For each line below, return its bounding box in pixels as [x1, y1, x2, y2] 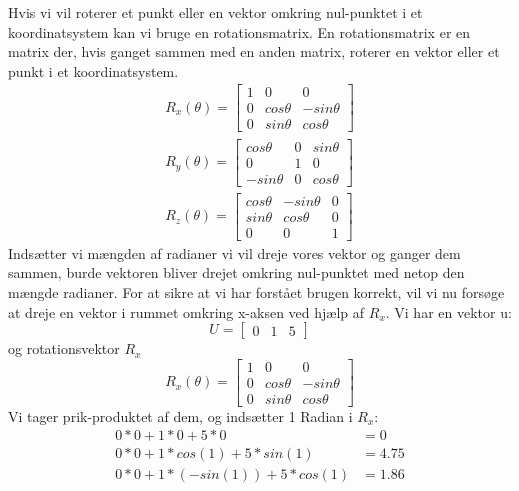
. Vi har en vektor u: [385, 301, 512, 322]
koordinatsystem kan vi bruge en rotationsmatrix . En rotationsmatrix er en [8, 21, 471, 42]
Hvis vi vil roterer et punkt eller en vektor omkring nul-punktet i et [8, 2, 423, 22]
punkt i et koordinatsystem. [8, 60, 179, 81]
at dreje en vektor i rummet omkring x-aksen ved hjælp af [8, 301, 365, 322]
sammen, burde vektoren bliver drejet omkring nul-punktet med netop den [8, 262, 465, 283]
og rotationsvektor [8, 338, 120, 359]
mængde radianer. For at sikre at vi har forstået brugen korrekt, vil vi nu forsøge [8, 281, 505, 302]
